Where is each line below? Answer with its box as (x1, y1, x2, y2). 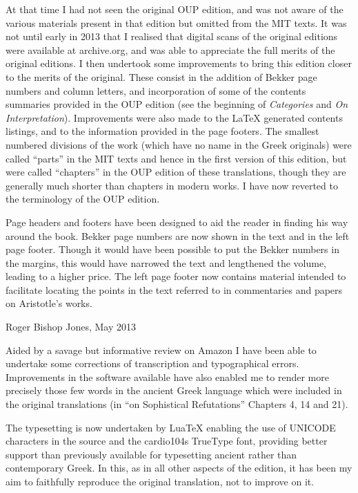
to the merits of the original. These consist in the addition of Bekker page (6, 69, 317, 84)
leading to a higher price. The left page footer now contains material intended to (6, 269, 346, 283)
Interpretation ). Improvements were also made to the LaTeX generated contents (6, 110, 343, 124)
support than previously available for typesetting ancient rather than (6, 447, 297, 461)
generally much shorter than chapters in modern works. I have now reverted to (6, 178, 338, 192)
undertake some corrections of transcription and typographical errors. (6, 356, 299, 371)
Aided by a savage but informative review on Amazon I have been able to (6, 342, 317, 357)
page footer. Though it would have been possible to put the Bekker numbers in (6, 242, 339, 257)
